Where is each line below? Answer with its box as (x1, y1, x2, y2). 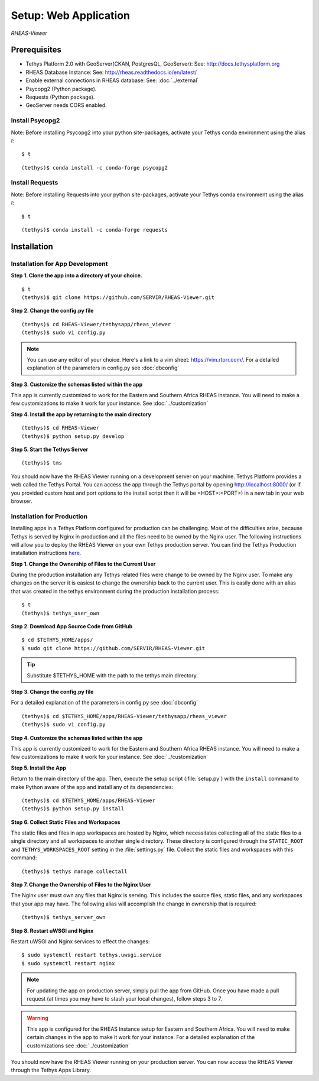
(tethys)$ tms (21, 460, 62, 466)
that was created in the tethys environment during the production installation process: (11, 587, 220, 595)
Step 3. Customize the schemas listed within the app (11, 381, 143, 388)
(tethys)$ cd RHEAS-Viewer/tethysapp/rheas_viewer (21, 321, 171, 327)
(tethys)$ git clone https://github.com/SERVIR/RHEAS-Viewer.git (21, 294, 215, 301)
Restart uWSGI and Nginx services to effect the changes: (11, 937, 150, 945)
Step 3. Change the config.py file (11, 689, 94, 695)
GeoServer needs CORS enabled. (25, 102, 107, 109)
